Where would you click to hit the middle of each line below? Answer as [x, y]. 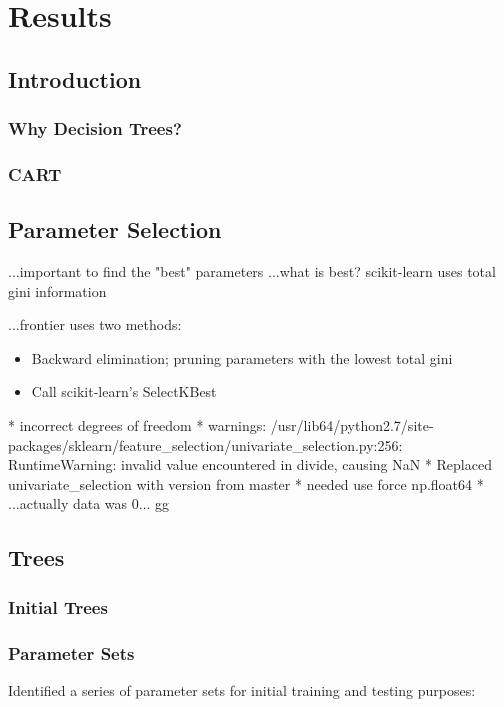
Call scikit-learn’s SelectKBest [124, 391]
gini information [57, 290]
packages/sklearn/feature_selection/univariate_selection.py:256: [205, 444]
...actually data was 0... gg [89, 503]
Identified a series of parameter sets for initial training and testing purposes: [242, 689]
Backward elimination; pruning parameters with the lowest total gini [242, 357]
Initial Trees [58, 606]
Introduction [75, 78]
